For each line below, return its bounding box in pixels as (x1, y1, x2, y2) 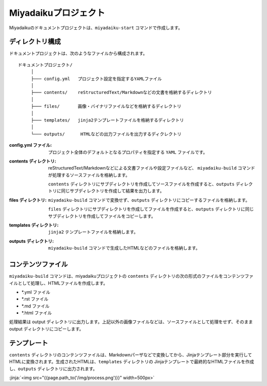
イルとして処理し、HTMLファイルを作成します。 (9, 280, 108, 286)
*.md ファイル (21, 303, 49, 309)
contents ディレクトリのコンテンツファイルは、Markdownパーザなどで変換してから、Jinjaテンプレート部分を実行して (9, 351, 252, 358)
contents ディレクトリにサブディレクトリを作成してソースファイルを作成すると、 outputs (48, 181, 235, 187)
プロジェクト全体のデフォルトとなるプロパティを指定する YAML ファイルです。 (48, 149, 208, 155)
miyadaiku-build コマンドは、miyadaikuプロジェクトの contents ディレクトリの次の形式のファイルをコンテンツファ (9, 273, 254, 279)
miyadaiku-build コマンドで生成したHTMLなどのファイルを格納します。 (48, 245, 200, 251)
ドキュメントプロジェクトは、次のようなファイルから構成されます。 (9, 50, 148, 56)
